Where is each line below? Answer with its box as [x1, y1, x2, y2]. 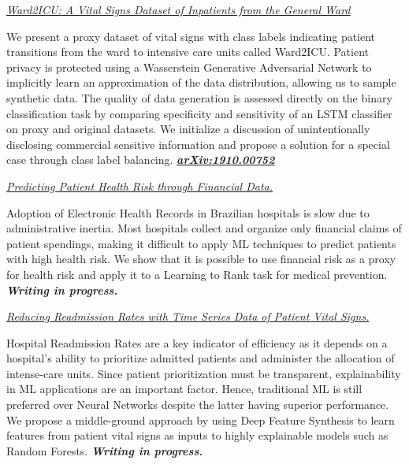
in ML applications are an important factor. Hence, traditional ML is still [6, 380, 363, 397]
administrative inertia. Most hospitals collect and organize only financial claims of [6, 220, 402, 236]
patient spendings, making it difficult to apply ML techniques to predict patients [6, 235, 396, 251]
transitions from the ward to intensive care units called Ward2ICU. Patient [6, 43, 369, 60]
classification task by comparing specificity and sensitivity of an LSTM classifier [6, 105, 392, 121]
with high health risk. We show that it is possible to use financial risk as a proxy [6, 251, 396, 267]
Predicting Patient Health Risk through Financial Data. [6, 177, 273, 194]
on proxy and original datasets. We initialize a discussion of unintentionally [6, 121, 370, 137]
